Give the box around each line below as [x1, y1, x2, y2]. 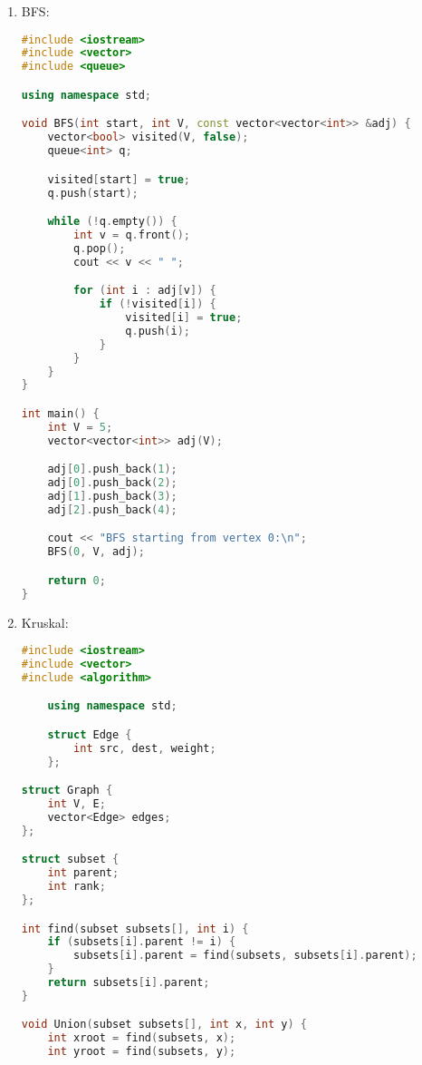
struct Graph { [21, 784, 113, 797]
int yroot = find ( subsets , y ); [47, 1045, 236, 1059]
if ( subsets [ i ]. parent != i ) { [47, 935, 236, 949]
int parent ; [47, 866, 120, 880]
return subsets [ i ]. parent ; [47, 976, 210, 989]
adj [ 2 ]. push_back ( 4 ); [47, 503, 177, 516]
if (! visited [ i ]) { [99, 298, 216, 311]
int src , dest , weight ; [73, 741, 216, 755]
